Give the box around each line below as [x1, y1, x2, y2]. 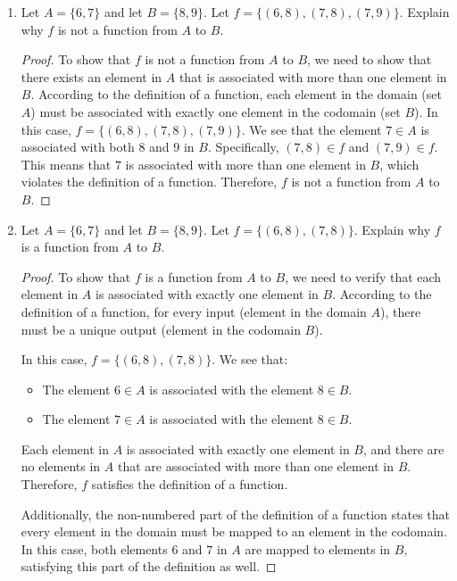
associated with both [21, 137, 135, 156]
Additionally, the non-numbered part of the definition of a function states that [21, 504, 450, 523]
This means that [21, 154, 112, 173]
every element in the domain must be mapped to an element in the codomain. [21, 522, 448, 541]
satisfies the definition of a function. [91, 475, 288, 494]
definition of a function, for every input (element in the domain [21, 302, 367, 320]
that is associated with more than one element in [179, 67, 447, 86]
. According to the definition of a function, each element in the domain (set [30, 85, 442, 104]
